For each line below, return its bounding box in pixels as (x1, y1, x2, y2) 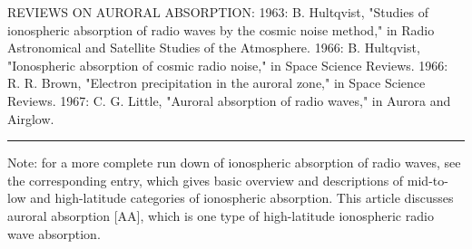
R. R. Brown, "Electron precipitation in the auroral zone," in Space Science (7, 73, 426, 92)
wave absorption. (7, 224, 101, 243)
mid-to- (407, 170, 448, 189)
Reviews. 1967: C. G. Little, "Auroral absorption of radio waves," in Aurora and (7, 91, 451, 110)
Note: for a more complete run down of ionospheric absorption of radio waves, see (7, 153, 461, 172)
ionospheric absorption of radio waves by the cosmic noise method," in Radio (7, 20, 435, 39)
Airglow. (7, 109, 54, 128)
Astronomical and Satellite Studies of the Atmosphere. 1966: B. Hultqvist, (7, 38, 420, 57)
